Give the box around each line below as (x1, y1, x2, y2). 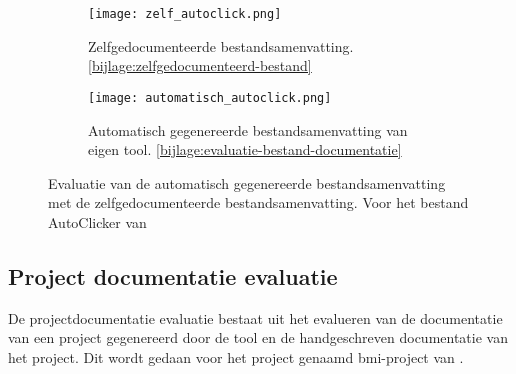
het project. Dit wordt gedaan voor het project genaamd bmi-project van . (8, 346, 464, 367)
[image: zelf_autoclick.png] (88, 7, 282, 21)
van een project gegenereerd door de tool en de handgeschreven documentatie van (8, 327, 508, 348)
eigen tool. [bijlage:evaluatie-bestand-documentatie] (88, 139, 402, 160)
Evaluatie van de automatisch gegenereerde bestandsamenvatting (48, 172, 446, 193)
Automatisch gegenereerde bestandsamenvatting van (88, 119, 408, 140)
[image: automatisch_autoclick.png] (88, 90, 332, 105)
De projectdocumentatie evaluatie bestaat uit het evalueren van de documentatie (8, 307, 503, 328)
